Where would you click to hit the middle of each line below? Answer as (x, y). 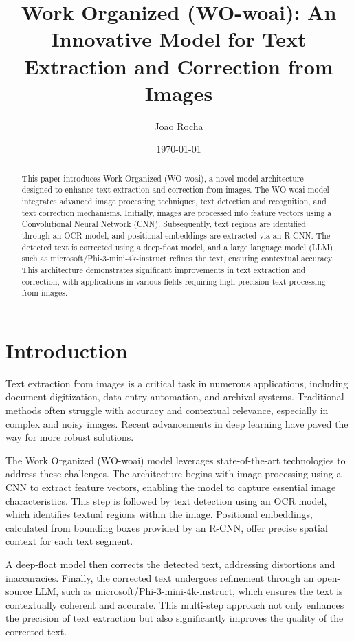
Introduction (67, 350)
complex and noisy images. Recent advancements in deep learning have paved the (177, 423)
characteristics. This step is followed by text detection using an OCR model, (166, 500)
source (19, 591)
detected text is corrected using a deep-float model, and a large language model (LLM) (177, 247)
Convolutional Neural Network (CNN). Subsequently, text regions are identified (164, 224)
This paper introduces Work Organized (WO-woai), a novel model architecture (163, 178)
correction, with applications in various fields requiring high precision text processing (174, 281)
